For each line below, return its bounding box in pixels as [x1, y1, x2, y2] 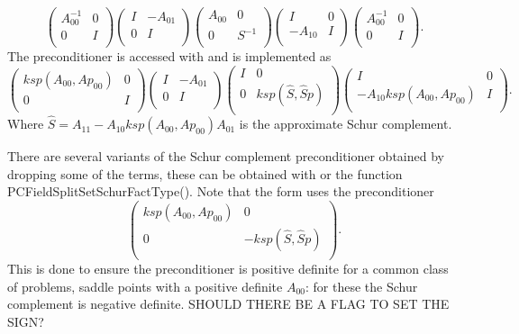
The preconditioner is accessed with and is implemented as [7, 47, 332, 66]
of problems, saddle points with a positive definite [7, 276, 283, 295]
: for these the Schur [305, 276, 418, 295]
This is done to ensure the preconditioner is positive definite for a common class [7, 259, 449, 278]
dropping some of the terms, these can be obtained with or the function [7, 164, 403, 183]
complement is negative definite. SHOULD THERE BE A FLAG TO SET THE [7, 294, 450, 313]
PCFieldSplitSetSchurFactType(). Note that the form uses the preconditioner [7, 182, 434, 201]
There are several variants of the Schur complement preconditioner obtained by [7, 147, 444, 166]
